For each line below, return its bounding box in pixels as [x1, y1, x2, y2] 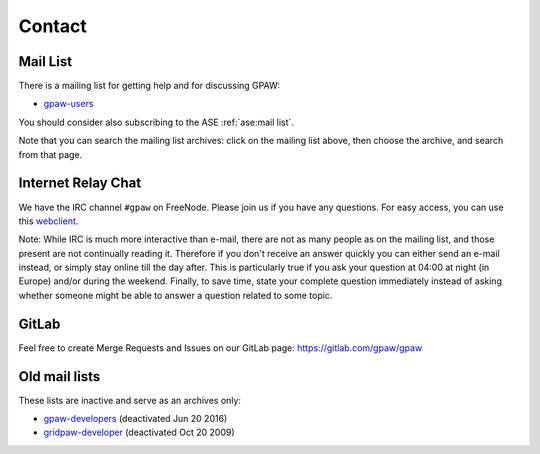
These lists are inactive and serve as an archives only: [18, 394, 242, 406]
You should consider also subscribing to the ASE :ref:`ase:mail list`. [18, 116, 295, 128]
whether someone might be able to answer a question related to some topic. [18, 289, 333, 301]
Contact [18, 15, 87, 37]
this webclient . [18, 215, 79, 227]
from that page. [18, 148, 83, 160]
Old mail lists [18, 368, 101, 385]
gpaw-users [43, 98, 94, 110]
